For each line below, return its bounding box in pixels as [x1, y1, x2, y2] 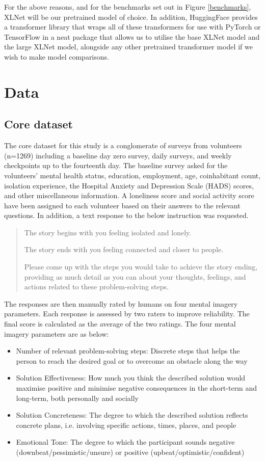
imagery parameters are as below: [4, 328, 109, 339]
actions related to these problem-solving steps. [24, 281, 169, 292]
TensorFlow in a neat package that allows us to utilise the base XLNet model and [4, 31, 260, 42]
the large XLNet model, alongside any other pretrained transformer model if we [4, 41, 253, 52]
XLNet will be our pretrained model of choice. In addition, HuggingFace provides [4, 11, 258, 22]
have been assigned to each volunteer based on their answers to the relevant [4, 200, 241, 210]
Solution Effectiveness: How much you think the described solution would [16, 372, 246, 383]
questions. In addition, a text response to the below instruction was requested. [4, 210, 249, 221]
